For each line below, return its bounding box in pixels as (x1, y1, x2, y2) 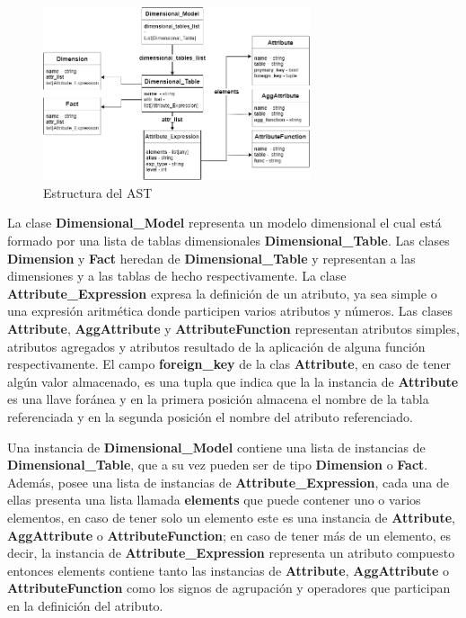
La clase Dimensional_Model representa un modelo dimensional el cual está (7, 213, 442, 232)
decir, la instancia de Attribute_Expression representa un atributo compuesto (7, 543, 455, 562)
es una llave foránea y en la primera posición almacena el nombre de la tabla (7, 390, 429, 408)
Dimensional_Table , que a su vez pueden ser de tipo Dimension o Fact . (7, 455, 428, 474)
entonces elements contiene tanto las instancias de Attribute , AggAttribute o (7, 560, 450, 579)
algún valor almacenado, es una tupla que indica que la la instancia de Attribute (7, 372, 459, 390)
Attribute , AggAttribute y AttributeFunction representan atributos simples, (7, 319, 460, 337)
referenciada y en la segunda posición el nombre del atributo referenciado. (7, 407, 413, 425)
